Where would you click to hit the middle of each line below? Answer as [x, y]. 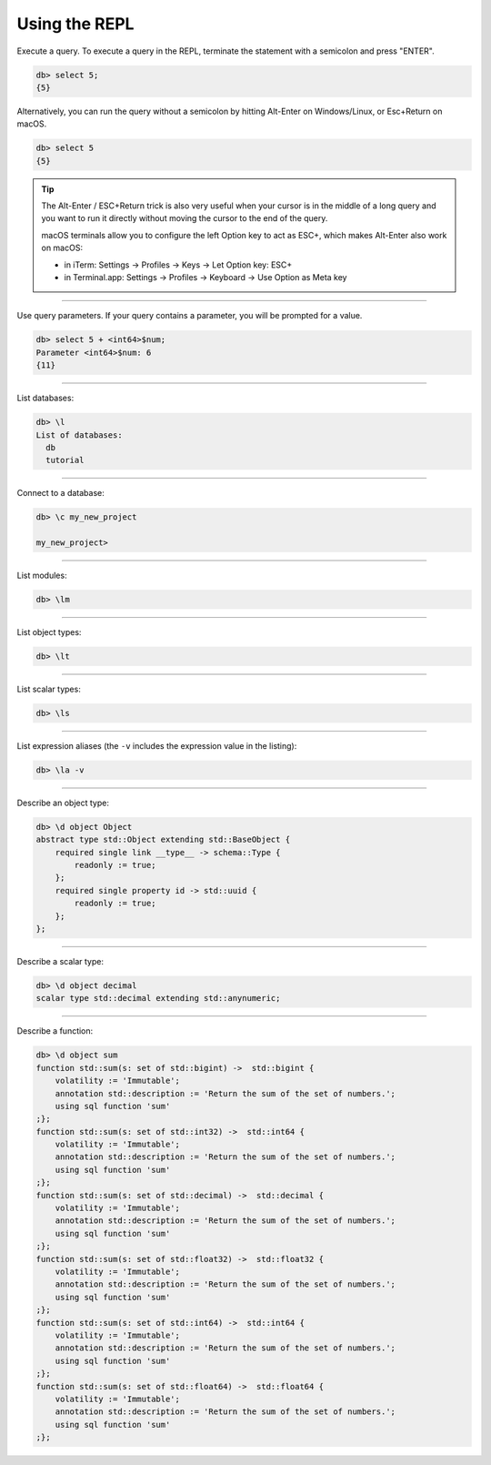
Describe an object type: [63, 803]
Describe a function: [55, 1031]
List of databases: [79, 435]
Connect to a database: [60, 493]
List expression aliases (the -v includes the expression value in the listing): [157, 745]
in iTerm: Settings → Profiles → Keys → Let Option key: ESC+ [178, 265]
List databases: [45, 398]
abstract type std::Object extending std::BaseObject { [163, 840]
